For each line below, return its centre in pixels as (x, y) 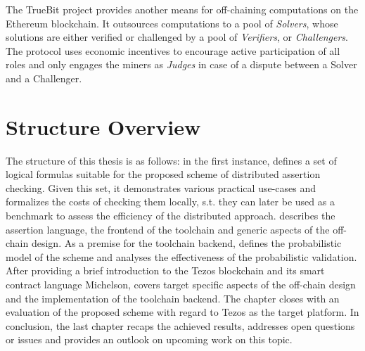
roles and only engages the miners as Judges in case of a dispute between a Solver (181, 64)
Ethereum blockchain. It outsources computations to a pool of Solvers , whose (172, 23)
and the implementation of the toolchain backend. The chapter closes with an (173, 298)
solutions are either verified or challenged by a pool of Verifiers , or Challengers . (177, 37)
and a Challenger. (44, 78)
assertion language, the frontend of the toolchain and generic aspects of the (168, 229)
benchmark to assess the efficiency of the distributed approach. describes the (171, 216)
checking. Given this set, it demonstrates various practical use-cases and (161, 187)
